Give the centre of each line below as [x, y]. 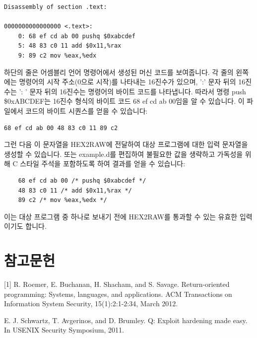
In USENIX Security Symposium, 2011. [64, 330]
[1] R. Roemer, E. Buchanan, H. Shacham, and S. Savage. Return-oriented [117, 284]
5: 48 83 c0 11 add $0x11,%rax [70, 46]
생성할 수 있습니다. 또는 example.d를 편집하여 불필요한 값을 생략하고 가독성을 [124, 154]
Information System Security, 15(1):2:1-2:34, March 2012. [91, 304]
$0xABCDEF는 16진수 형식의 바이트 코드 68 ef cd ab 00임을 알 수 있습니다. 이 [124, 101]
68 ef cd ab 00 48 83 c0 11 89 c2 [61, 128]
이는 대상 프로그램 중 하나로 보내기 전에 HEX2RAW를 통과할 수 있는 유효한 [121, 216]
